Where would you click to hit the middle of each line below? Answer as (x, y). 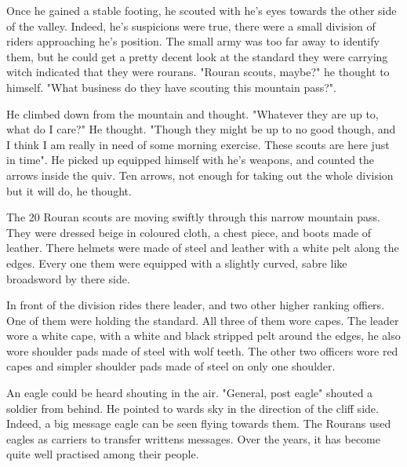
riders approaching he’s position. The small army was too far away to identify (193, 41)
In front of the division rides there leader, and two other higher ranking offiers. (196, 305)
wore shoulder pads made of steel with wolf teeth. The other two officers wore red (202, 350)
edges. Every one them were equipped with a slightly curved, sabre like (177, 263)
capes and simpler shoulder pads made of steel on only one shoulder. (171, 366)
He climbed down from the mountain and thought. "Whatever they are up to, (193, 113)
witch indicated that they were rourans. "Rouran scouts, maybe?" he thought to (198, 72)
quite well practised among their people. (103, 454)
